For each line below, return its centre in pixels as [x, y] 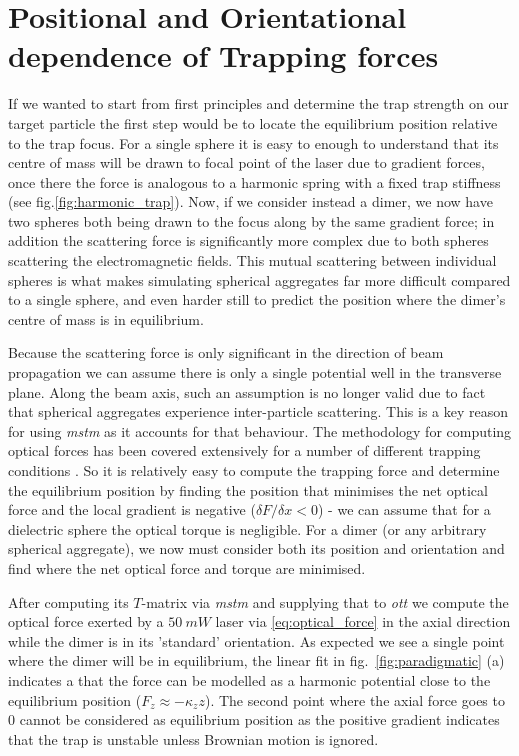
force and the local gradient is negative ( [132, 509]
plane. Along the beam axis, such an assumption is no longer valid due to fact [247, 391]
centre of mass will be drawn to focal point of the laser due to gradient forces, [246, 162]
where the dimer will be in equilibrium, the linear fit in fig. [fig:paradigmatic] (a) [256, 660]
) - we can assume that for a [404, 509]
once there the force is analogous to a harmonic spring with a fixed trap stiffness [254, 181]
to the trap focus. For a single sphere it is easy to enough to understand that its [253, 142]
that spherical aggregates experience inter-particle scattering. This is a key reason [258, 411]
